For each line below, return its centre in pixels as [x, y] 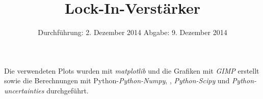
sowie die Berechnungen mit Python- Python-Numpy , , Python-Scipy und [117, 80]
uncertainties [24, 90]
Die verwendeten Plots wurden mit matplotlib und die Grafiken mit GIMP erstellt [132, 70]
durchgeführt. [68, 90]
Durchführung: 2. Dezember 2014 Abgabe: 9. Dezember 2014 [133, 32]
